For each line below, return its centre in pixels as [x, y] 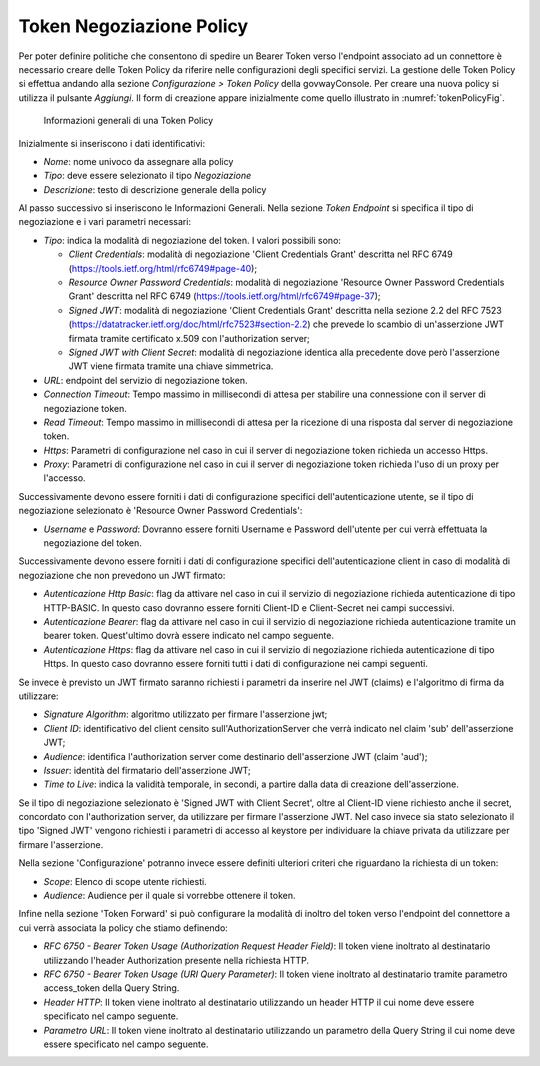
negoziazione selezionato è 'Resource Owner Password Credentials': [160, 511]
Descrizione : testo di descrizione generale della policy [155, 189]
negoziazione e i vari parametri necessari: [105, 222]
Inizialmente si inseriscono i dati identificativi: [112, 143]
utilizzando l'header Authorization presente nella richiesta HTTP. [176, 960]
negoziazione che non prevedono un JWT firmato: [122, 575]
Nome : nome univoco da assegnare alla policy [138, 161]
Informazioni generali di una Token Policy [128, 121]
